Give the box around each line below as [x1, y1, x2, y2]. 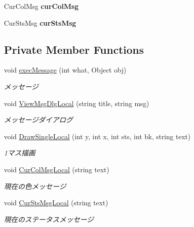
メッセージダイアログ [4, 114, 73, 125]
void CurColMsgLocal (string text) [4, 164, 110, 174]
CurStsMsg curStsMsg [4, 17, 77, 28]
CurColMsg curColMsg [4, 1, 78, 11]
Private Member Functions [4, 41, 144, 57]
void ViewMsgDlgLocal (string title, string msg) [4, 98, 150, 108]
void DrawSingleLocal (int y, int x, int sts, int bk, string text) [4, 131, 191, 141]
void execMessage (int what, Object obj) [4, 65, 126, 75]
